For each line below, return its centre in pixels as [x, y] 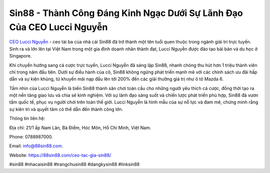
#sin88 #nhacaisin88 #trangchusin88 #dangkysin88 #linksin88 [74, 164]
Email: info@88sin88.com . [36, 146]
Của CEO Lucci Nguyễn [58, 27]
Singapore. [20, 56]
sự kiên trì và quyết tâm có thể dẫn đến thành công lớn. [66, 109]
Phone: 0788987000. [31, 137]
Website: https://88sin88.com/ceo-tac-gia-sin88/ [60, 155]
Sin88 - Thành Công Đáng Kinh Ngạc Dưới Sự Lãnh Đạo [126, 13]
